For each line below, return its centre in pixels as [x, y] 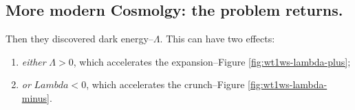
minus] [35, 97]
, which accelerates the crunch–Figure [165, 84]
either [34, 61]
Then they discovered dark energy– [79, 39]
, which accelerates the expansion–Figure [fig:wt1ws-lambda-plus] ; [212, 61]
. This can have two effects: [217, 39]
